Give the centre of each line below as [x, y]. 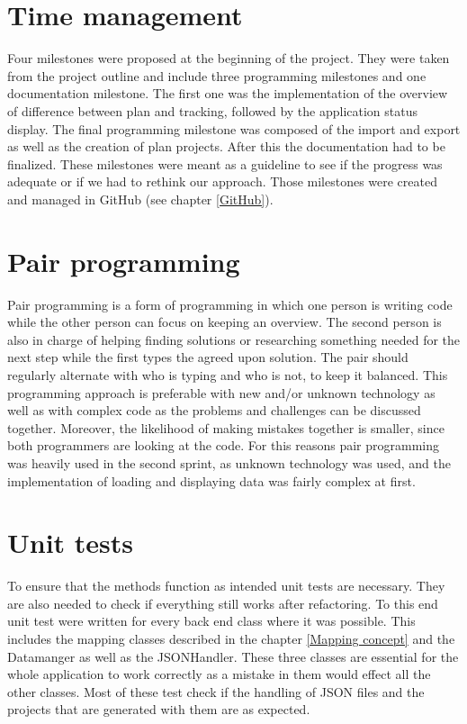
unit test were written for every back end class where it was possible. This [211, 621]
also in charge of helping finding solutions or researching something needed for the [234, 339]
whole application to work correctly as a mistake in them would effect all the [219, 674]
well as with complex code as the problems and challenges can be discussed [214, 410]
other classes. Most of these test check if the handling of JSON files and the [216, 691]
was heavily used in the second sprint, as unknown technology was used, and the [229, 462]
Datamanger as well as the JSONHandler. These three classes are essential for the [233, 656]
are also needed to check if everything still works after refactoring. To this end [223, 603]
